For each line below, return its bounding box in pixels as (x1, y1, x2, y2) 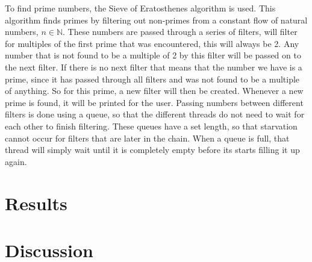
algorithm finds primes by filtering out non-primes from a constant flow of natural (5, 13, 308, 26)
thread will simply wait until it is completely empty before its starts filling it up (5, 143, 300, 156)
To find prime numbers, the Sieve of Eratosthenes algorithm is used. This (5, 2, 276, 14)
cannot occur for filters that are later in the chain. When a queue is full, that (5, 131, 290, 144)
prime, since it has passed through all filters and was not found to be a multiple (5, 72, 300, 85)
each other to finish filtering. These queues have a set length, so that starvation (5, 119, 298, 132)
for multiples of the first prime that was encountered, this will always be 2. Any (5, 37, 299, 49)
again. (5, 155, 27, 167)
